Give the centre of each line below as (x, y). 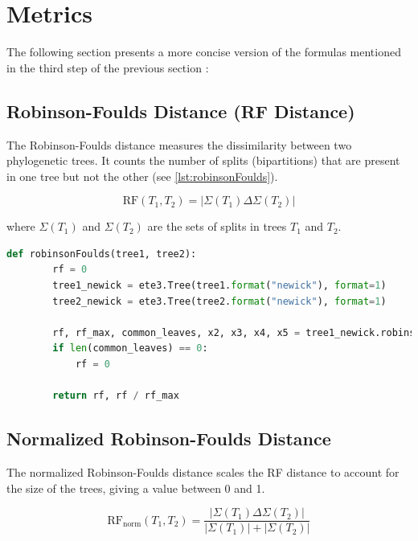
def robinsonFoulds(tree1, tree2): (102, 254)
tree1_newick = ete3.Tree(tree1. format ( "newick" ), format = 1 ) (219, 286)
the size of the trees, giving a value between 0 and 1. (136, 488)
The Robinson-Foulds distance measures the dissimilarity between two (179, 144)
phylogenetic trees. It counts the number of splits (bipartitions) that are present (203, 160)
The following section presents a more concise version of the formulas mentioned (204, 52)
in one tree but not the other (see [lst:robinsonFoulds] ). (142, 176)
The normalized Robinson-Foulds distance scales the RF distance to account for (203, 472)
